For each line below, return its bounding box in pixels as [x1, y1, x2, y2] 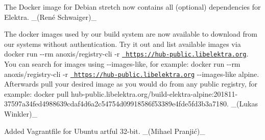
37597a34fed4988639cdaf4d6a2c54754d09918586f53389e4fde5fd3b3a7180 [4, 98, 227, 109]
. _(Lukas [227, 98, 258, 109]
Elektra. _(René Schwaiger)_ [4, 11, 97, 22]
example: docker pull [4, 88, 69, 99]
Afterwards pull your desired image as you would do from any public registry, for [4, 78, 258, 89]
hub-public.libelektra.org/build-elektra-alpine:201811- [71, 88, 238, 99]
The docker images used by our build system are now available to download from [4, 29, 257, 39]
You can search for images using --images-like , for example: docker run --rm [4, 59, 240, 69]
